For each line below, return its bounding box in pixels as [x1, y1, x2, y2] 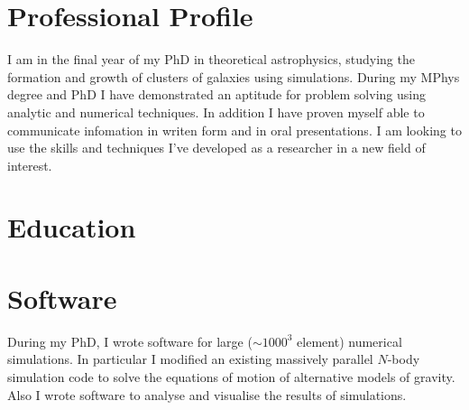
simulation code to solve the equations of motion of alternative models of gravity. [7, 367, 455, 386]
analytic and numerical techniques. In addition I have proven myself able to [7, 102, 425, 121]
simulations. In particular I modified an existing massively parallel [7, 349, 373, 368]
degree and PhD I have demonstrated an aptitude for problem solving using [7, 85, 426, 104]
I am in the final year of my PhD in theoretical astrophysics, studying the [7, 50, 415, 69]
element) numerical [297, 331, 402, 350]
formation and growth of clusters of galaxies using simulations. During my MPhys [7, 67, 460, 86]
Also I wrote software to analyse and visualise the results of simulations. [7, 385, 407, 404]
